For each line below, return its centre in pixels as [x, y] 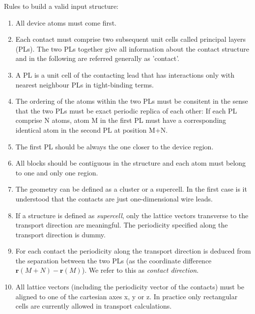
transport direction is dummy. [60, 234]
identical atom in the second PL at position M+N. [92, 129]
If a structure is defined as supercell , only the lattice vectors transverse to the [132, 215]
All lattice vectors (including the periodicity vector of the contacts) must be [130, 287]
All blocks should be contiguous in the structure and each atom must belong [131, 163]
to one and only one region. [57, 172]
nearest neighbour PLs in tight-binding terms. [85, 84]
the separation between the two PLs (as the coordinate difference [113, 260]
